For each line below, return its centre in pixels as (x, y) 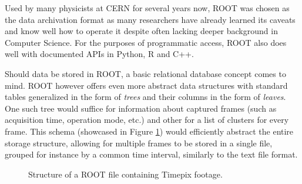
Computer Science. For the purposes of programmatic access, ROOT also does (146, 42)
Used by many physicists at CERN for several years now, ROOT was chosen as (147, 8)
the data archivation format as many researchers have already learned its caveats (150, 19)
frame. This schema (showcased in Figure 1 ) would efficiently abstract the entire (149, 131)
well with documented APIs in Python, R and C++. (99, 54)
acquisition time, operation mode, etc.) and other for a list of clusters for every (147, 120)
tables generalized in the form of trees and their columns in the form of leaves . (145, 97)
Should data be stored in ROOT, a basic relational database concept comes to (145, 73)
